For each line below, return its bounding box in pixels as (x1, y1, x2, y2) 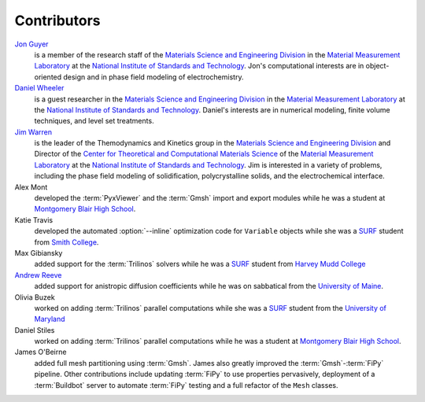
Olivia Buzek (14, 292, 55, 302)
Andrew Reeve (14, 270, 62, 279)
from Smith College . (34, 237, 99, 247)
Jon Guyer (14, 39, 49, 49)
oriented (34, 72, 62, 82)
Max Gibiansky (14, 248, 63, 257)
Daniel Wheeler (14, 83, 65, 93)
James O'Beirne (14, 347, 67, 357)
